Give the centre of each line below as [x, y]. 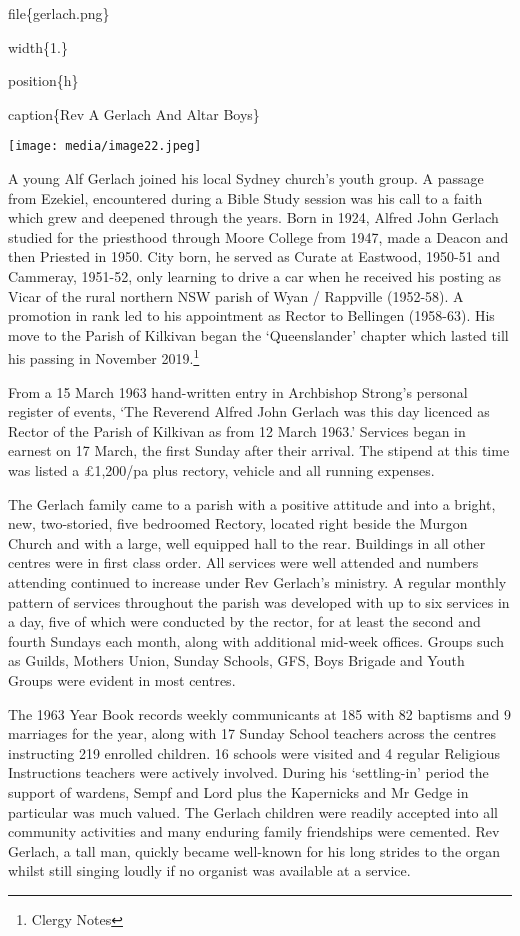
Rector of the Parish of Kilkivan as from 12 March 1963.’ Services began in [237, 430]
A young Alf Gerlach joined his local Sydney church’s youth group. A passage [246, 178]
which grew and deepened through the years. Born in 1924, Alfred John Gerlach [253, 217]
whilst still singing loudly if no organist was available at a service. [209, 870]
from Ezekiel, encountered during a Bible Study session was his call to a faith [245, 197]
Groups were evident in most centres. [122, 679]
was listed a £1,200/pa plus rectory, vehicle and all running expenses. [221, 470]
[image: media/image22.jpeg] [105, 146]
